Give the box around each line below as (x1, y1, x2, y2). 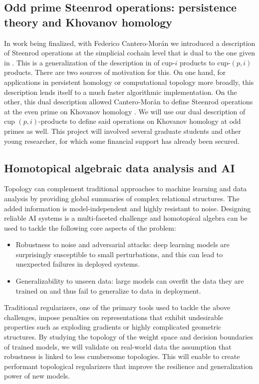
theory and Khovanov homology (4, 14, 173, 29)
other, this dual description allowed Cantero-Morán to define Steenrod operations (4, 96, 253, 107)
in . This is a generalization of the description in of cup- (4, 57, 175, 67)
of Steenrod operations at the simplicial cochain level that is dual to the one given (4, 47, 256, 58)
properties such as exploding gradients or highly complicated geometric (4, 322, 222, 332)
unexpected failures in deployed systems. (15, 259, 140, 269)
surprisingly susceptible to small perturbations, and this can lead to (15, 249, 223, 259)
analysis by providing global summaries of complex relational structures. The (4, 193, 240, 203)
